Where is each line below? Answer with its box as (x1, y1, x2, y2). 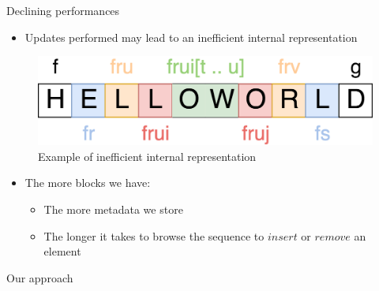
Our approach (6, 269, 73, 285)
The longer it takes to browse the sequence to (43, 227, 265, 244)
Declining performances (6, 2, 120, 18)
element (43, 243, 81, 259)
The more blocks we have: (24, 174, 151, 191)
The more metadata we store (43, 201, 183, 217)
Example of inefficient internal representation (38, 147, 257, 164)
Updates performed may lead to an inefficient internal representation (24, 28, 358, 45)
